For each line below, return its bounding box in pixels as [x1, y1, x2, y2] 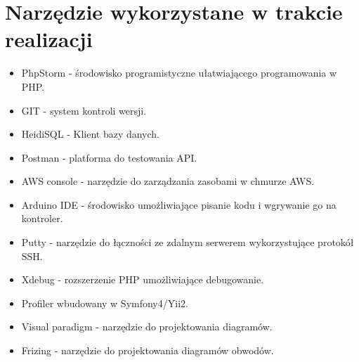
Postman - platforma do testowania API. [21, 150, 197, 164]
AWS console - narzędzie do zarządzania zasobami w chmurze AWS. [21, 174, 315, 188]
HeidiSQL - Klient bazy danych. [21, 127, 160, 141]
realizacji [5, 25, 93, 53]
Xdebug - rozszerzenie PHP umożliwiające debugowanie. [21, 272, 264, 287]
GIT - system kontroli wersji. [21, 103, 147, 117]
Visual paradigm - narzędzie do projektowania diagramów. [21, 319, 273, 334]
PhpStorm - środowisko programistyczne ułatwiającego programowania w [21, 65, 337, 80]
